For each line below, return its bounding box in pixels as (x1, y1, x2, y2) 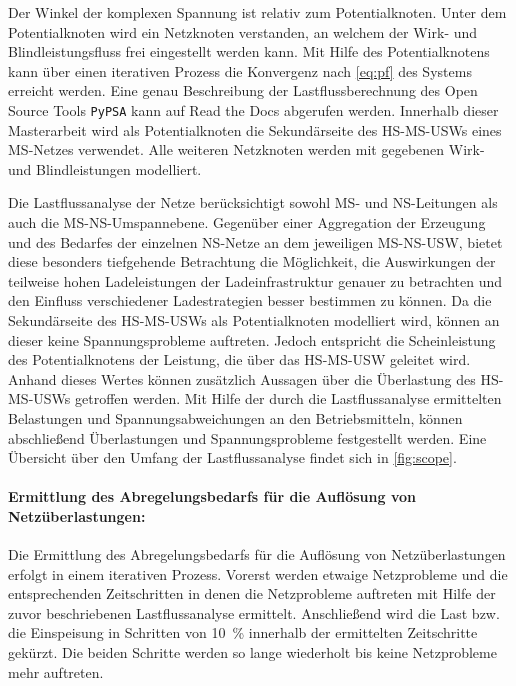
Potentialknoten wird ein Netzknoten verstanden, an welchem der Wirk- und (8, 21, 478, 42)
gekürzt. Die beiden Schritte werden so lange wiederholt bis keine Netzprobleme (8, 642, 497, 663)
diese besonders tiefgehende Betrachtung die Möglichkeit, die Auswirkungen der (8, 251, 496, 272)
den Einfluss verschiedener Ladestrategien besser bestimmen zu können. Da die (8, 290, 492, 311)
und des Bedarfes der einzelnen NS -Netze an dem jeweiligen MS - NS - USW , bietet (8, 231, 503, 252)
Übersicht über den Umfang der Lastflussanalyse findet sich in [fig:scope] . (8, 447, 457, 468)
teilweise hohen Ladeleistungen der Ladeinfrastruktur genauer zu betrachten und (8, 270, 503, 291)
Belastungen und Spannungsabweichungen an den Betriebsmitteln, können (8, 407, 463, 428)
